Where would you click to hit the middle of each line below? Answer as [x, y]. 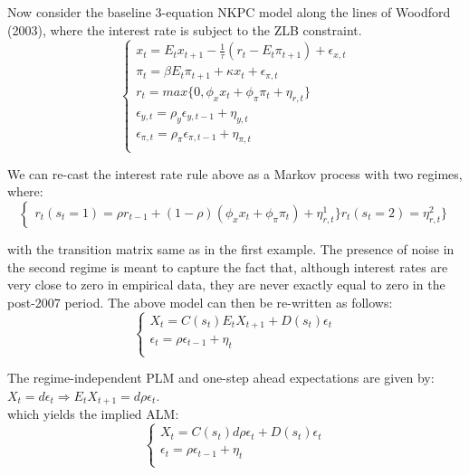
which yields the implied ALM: [93, 414]
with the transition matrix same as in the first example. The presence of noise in [231, 248]
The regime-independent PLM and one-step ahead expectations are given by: [221, 378]
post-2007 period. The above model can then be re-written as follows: [200, 302]
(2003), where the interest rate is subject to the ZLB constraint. [185, 29]
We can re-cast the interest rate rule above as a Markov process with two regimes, [235, 173]
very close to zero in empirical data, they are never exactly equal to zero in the [226, 285]
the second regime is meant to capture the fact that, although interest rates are [228, 266]
